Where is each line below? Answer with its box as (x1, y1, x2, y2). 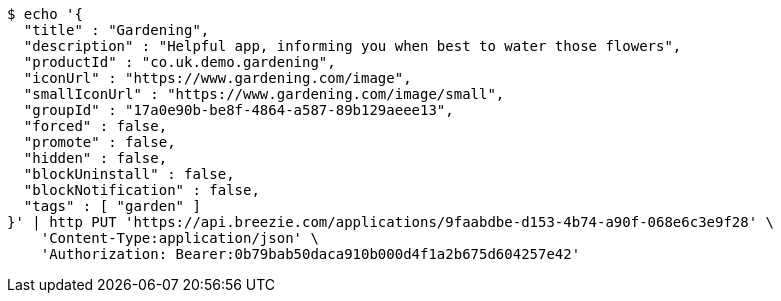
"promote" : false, (23, 134, 176, 150)
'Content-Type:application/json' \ (40, 230, 319, 246)
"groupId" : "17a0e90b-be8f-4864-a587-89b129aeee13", (23, 102, 454, 118)
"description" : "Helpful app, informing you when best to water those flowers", (23, 38, 682, 54)
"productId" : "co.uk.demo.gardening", (23, 54, 336, 70)
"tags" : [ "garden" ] (23, 198, 201, 214)
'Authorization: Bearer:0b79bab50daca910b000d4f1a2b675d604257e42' (40, 246, 581, 262)
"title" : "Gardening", (23, 22, 210, 38)
